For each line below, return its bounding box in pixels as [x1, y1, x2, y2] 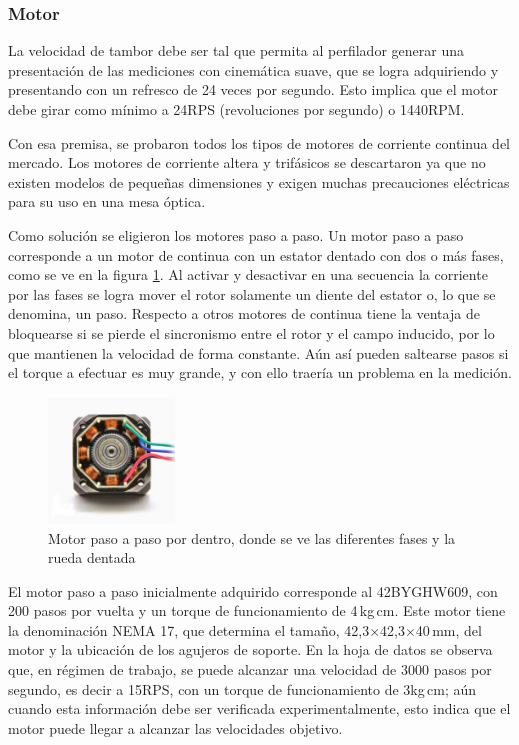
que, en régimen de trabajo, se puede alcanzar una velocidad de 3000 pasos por [8, 659, 492, 680]
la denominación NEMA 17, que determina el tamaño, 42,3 [8, 619, 370, 640]
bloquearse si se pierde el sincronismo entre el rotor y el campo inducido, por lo [8, 322, 495, 343]
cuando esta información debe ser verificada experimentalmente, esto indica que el [8, 698, 511, 719]
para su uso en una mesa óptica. [8, 191, 206, 212]
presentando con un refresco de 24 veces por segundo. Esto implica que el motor [8, 79, 498, 100]
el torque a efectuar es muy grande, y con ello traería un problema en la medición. [8, 362, 512, 383]
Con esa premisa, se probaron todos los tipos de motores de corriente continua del [8, 132, 511, 153]
